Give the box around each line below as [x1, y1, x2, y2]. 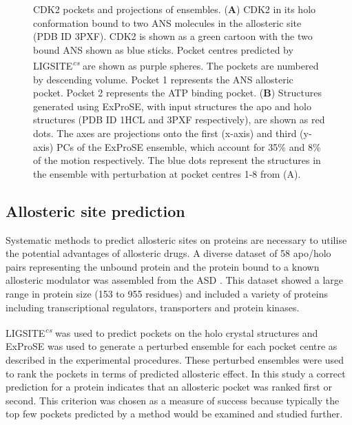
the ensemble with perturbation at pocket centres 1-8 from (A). [33, 166, 301, 180]
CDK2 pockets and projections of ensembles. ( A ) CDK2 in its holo [33, 2, 316, 16]
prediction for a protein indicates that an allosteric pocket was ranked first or [6, 380, 332, 394]
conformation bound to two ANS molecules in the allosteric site [33, 15, 302, 30]
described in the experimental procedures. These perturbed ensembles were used [6, 352, 344, 366]
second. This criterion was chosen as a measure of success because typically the [6, 393, 340, 407]
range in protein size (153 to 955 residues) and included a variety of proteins [6, 286, 328, 300]
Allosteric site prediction [6, 200, 185, 221]
